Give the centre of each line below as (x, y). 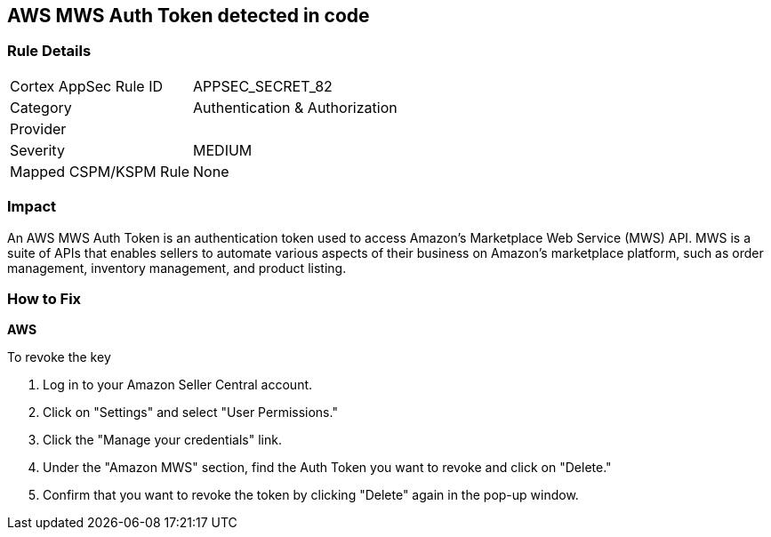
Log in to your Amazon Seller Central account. (178, 385)
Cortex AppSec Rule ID (87, 86)
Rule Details (49, 51)
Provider (38, 128)
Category (41, 107)
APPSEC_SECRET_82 (263, 86)
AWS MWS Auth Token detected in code (189, 16)
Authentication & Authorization (295, 107)
